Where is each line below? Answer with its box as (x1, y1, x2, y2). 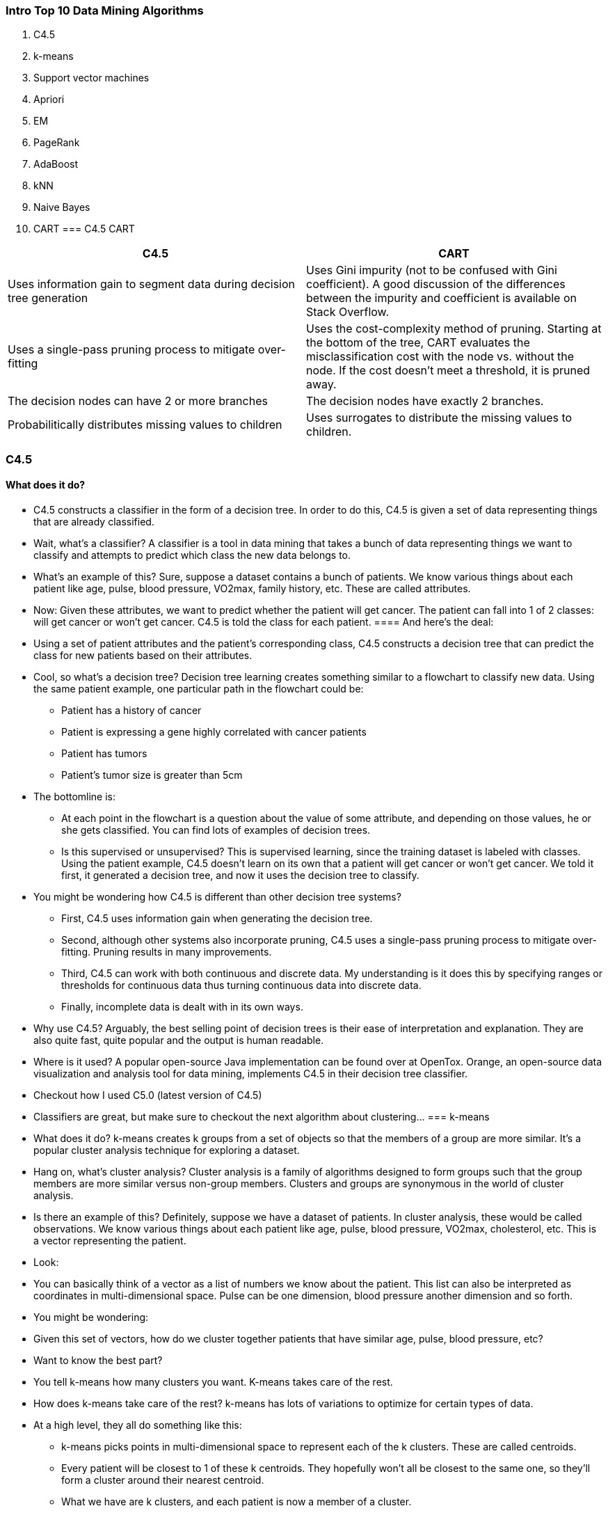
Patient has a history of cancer (61, 704, 202, 716)
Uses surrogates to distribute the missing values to (306, 411, 573, 425)
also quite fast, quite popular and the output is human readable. (33, 1033, 324, 1046)
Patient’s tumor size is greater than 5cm (61, 768, 243, 781)
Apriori (33, 93, 65, 106)
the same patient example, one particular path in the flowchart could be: (33, 682, 364, 695)
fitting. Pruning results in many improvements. (61, 945, 272, 958)
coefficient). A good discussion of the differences (306, 277, 566, 292)
